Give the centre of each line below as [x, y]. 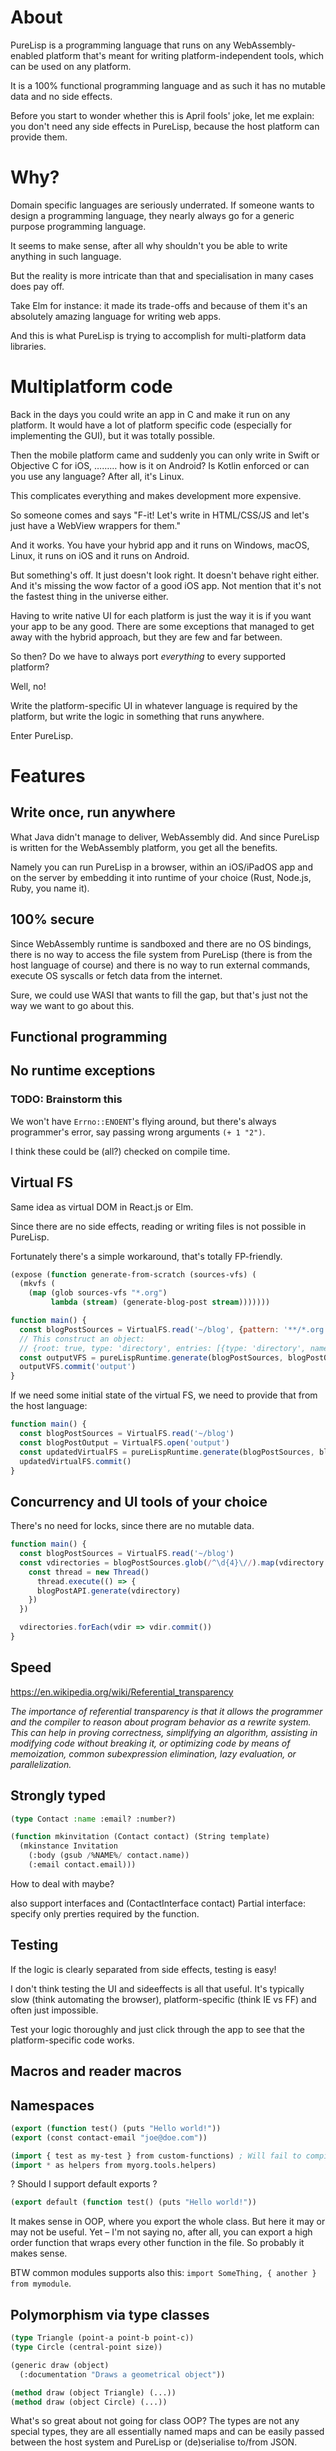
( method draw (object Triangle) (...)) [93, 2392]
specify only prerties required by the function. [105, 1913]
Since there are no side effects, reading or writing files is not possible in [158, 1226]
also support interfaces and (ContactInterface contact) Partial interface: [158, 1903]
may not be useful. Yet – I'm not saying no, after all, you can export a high [161, 2232]
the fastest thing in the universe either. [89, 596]
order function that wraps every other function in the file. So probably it [157, 2243]
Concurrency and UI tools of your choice [139, 1501]
